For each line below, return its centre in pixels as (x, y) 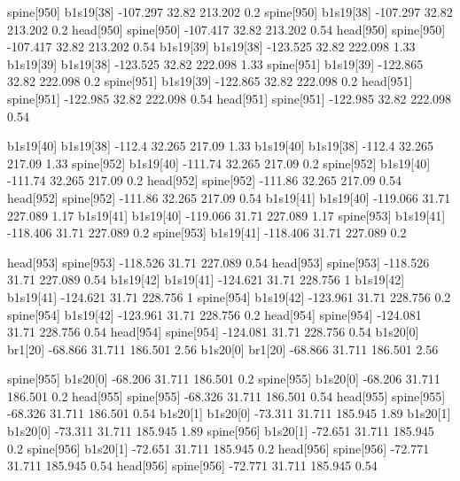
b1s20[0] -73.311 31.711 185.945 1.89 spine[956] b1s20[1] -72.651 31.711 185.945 (221, 431)
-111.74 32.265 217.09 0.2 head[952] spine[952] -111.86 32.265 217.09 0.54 (204, 180)
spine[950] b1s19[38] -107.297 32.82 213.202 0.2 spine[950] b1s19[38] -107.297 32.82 (230, 12)
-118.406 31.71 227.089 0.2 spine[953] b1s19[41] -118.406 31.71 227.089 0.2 (207, 233)
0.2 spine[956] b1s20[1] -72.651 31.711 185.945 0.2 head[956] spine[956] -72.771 (218, 448)
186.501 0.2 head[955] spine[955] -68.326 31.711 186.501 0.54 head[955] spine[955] (226, 396)
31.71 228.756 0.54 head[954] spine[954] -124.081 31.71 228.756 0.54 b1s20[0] (213, 332)
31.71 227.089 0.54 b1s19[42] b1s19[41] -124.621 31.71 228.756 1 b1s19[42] (206, 279)
